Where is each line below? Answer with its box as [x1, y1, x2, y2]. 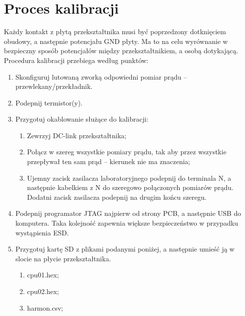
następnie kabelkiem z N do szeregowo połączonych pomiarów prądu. [27, 182, 234, 192]
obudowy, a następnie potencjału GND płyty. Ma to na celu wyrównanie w [4, 36, 228, 46]
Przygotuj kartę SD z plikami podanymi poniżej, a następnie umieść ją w [15, 244, 235, 254]
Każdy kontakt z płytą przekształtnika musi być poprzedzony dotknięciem [4, 26, 226, 37]
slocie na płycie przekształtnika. [15, 253, 111, 263]
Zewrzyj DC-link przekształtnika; [27, 130, 126, 140]
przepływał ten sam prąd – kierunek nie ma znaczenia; [27, 156, 190, 167]
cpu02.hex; [27, 286, 59, 296]
